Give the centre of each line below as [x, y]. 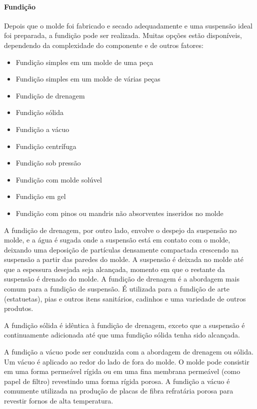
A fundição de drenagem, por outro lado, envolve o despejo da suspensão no [120, 230]
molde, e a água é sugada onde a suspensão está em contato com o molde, [117, 240]
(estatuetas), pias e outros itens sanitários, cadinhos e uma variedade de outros [125, 298]
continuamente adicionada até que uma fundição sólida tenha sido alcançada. [122, 335]
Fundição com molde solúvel [59, 179]
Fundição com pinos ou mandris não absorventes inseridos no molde [119, 213]
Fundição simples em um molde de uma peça [84, 62]
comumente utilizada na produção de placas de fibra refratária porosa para [119, 391]
